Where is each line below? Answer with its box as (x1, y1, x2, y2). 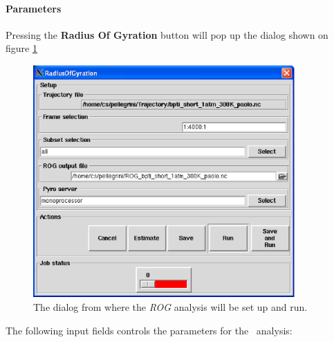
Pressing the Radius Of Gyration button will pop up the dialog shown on (6, 27, 328, 42)
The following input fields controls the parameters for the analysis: (6, 323, 293, 337)
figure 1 (6, 41, 37, 55)
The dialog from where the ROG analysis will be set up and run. (33, 300, 308, 314)
